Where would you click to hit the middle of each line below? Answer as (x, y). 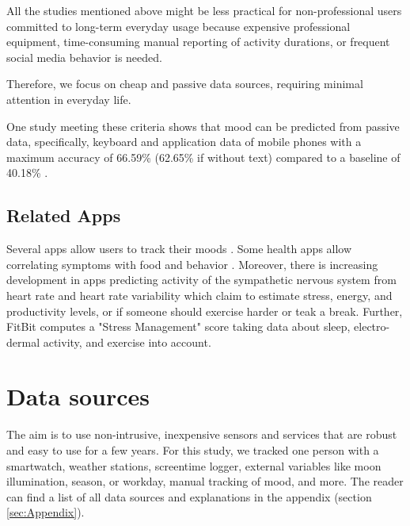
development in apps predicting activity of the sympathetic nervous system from (201, 280)
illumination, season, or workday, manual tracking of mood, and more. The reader (205, 481)
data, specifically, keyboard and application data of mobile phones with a (184, 142)
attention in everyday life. (69, 99)
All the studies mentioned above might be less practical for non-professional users (204, 10)
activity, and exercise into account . (127, 342)
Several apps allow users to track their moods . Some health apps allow (179, 249)
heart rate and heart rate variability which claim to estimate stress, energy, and (199, 295)
